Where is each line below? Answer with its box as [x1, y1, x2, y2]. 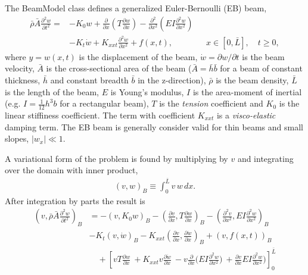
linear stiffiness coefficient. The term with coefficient [5, 108, 195, 121]
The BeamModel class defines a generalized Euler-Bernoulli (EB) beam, [5, 2, 267, 14]
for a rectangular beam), [60, 97, 149, 110]
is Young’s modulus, [110, 85, 184, 98]
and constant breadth [50, 73, 129, 86]
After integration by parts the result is [5, 194, 145, 207]
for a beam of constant [220, 62, 303, 74]
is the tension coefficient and [159, 97, 263, 110]
